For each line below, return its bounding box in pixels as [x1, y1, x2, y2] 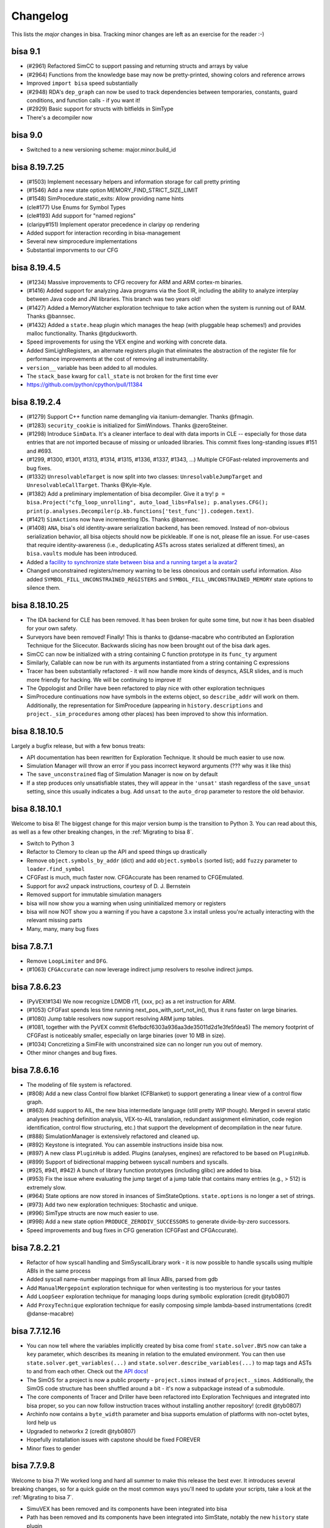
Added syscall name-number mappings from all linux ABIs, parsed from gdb [26, 1276, 218, 1283]
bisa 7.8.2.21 [11, 1243, 61, 1253]
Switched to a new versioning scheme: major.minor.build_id [26, 145, 177, 153]
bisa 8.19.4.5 [11, 262, 61, 273]
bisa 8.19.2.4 [11, 397, 61, 408]
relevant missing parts [26, 917, 82, 924]
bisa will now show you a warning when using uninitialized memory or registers [26, 899, 226, 907]
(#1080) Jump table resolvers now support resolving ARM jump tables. [26, 1015, 205, 1022]
